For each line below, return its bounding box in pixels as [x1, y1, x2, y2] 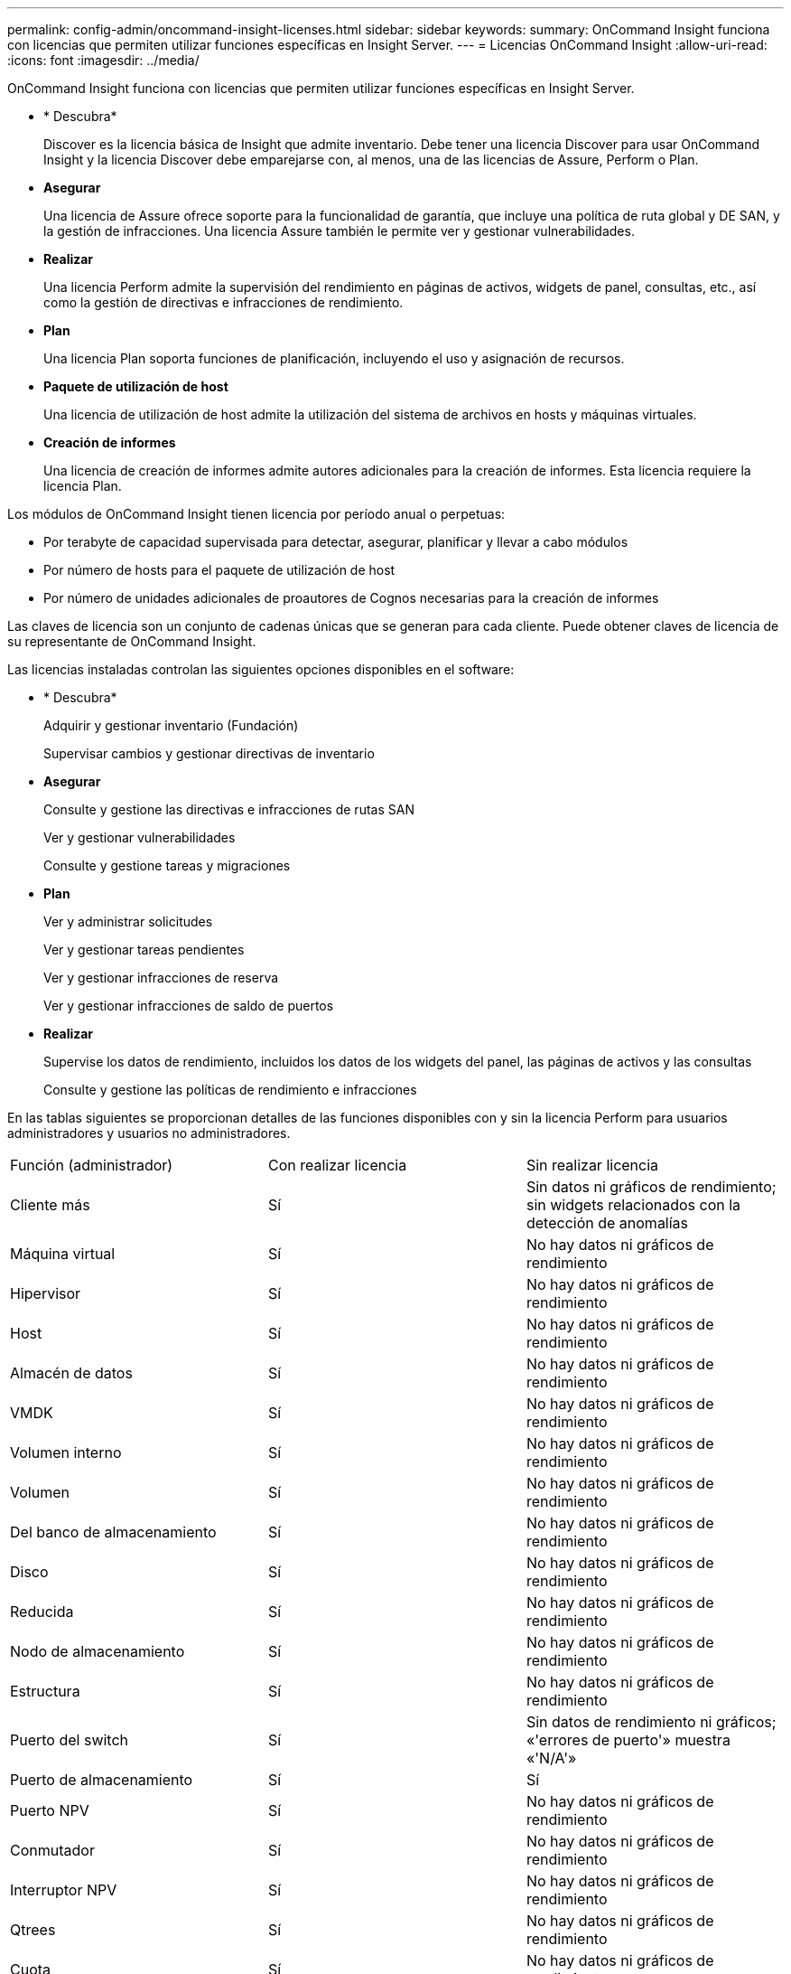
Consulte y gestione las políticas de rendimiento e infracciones [43, 1082, 417, 1097]
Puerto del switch [10, 1731, 129, 1749]
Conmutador [10, 1841, 95, 1859]
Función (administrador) [10, 1156, 173, 1174]
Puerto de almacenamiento [10, 1771, 193, 1789]
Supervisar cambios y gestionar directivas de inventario [43, 746, 375, 761]
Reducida [10, 1603, 74, 1621]
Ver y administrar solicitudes [43, 914, 213, 929]
